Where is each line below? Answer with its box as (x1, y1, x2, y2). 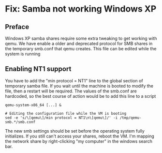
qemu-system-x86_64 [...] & (5, 103, 62, 107)
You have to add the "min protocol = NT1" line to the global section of (5, 77, 144, 83)
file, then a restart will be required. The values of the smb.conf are (5, 88, 137, 94)
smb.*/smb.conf (5, 120, 36, 124)
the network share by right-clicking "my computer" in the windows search (5, 138, 152, 144)
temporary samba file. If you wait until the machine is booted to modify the (5, 83, 154, 89)
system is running (5, 51, 41, 57)
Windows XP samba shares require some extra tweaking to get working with (5, 35, 157, 41)
